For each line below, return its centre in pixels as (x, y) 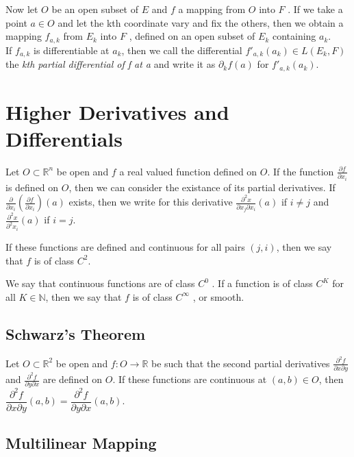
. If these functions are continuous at (190, 379)
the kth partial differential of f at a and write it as (111, 64)
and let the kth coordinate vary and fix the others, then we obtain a (201, 22)
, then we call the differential (182, 50)
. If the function (301, 171)
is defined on (32, 187)
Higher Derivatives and (117, 111)
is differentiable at (72, 50)
